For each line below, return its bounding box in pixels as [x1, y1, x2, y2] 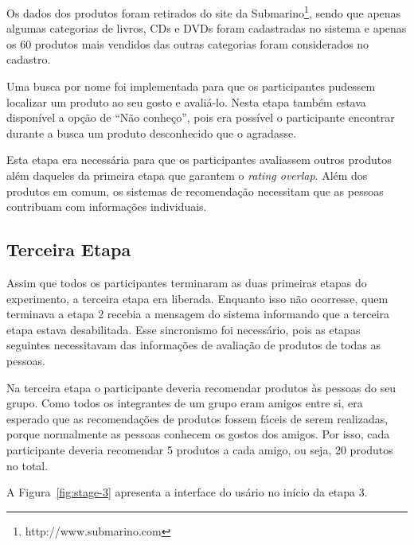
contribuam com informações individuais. [6, 198, 207, 215]
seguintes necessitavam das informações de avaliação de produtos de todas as [6, 337, 381, 353]
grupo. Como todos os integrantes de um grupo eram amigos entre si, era [6, 395, 363, 411]
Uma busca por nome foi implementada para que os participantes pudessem [6, 78, 376, 95]
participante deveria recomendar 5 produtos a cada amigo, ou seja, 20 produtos [6, 441, 393, 457]
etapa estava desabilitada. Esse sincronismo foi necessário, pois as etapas [6, 321, 361, 337]
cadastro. [6, 51, 51, 68]
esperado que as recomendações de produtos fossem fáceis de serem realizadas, [6, 410, 389, 426]
